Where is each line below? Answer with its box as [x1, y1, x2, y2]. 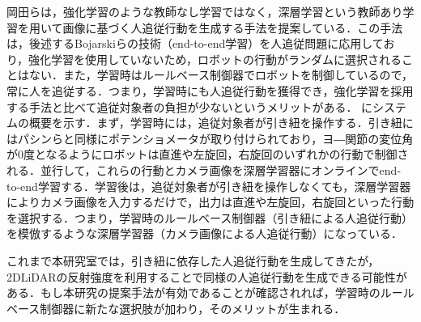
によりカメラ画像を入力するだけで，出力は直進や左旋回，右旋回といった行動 [6, 193, 415, 210]
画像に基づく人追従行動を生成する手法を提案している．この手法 [62, 19, 403, 36]
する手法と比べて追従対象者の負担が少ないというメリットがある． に [6, 98, 373, 115]
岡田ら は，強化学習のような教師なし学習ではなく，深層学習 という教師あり [6, 3, 403, 19]
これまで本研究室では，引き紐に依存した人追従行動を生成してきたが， [6, 252, 380, 269]
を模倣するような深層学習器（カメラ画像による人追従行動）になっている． [6, 225, 402, 242]
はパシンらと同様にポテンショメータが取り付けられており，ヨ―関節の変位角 [6, 129, 414, 146]
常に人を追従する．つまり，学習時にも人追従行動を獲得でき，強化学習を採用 [6, 82, 414, 99]
